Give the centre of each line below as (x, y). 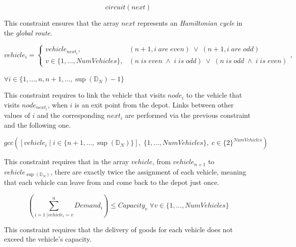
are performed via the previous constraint (188, 115)
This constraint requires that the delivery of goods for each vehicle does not (118, 229)
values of (17, 115)
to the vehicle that (214, 95)
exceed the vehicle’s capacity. (48, 239)
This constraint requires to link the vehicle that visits (85, 95)
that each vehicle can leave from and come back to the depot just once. (112, 182)
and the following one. (37, 124)
